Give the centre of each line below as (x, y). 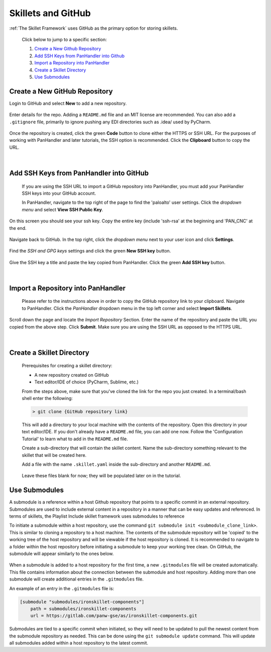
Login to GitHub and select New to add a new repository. (68, 103)
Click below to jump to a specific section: (64, 39)
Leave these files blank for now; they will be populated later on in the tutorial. (101, 476)
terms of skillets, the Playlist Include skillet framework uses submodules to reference (97, 516)
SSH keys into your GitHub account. (59, 193)
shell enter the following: (47, 398)
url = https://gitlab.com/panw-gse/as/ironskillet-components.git (114, 616)
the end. (18, 228)
